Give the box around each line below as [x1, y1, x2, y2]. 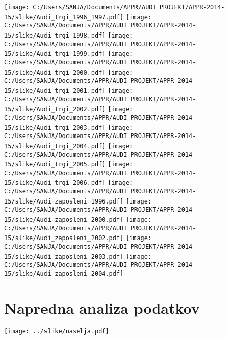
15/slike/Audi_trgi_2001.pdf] [4, 87, 106, 94]
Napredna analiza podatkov [4, 297, 200, 318]
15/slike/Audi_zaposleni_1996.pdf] [4, 197, 124, 205]
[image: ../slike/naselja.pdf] [4, 327, 109, 335]
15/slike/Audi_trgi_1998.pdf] [4, 31, 106, 39]
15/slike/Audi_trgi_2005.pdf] [4, 161, 106, 168]
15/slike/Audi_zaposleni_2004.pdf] [4, 270, 124, 278]
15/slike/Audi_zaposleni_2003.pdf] [4, 253, 124, 260]
